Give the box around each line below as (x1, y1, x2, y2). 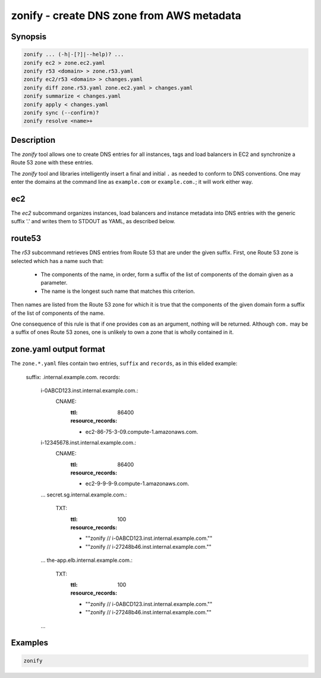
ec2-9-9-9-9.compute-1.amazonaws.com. (85, 480, 190, 488)
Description (11, 135, 56, 145)
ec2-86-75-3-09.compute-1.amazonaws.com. (85, 428, 199, 435)
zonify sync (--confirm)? (23, 109, 99, 116)
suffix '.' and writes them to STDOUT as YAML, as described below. (11, 218, 175, 225)
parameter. (40, 279, 68, 286)
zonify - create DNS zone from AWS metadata (11, 9, 242, 22)
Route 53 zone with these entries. (11, 159, 93, 166)
